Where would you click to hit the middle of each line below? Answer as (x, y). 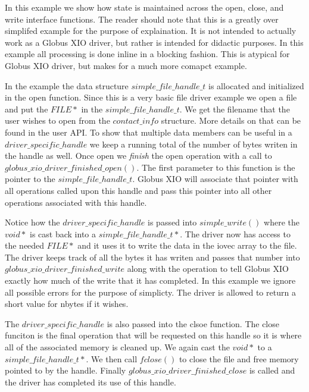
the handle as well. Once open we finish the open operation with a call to (138, 156)
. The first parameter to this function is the (216, 167)
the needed (25, 245)
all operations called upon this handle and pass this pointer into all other (138, 190)
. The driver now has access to (235, 233)
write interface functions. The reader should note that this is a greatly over (142, 19)
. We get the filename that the (235, 109)
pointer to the (30, 179)
